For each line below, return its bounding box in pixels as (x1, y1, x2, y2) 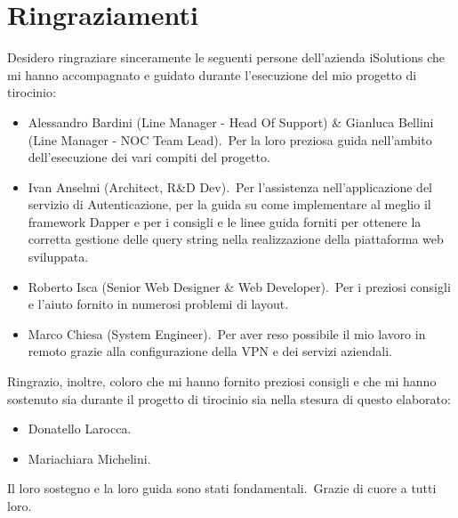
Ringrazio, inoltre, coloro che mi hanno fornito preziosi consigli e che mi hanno (7, 372, 437, 391)
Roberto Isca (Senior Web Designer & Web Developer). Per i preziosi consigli (28, 277, 451, 295)
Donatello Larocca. (28, 419, 132, 438)
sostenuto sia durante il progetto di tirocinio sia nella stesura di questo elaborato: (7, 389, 451, 408)
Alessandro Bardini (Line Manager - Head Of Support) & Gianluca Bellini (28, 112, 434, 131)
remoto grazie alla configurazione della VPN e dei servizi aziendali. (28, 342, 392, 360)
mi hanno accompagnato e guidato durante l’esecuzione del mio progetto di (7, 65, 417, 84)
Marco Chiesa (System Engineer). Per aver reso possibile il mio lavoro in (28, 324, 426, 343)
